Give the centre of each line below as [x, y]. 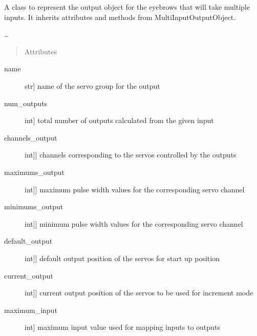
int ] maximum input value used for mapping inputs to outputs [122, 327]
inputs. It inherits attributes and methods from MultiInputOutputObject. [120, 17]
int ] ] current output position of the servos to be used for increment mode [139, 293]
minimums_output [34, 206]
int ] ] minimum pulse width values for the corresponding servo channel [134, 223]
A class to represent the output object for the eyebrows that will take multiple [127, 7]
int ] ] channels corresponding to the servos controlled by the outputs [131, 155]
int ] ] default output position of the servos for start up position [122, 258]
